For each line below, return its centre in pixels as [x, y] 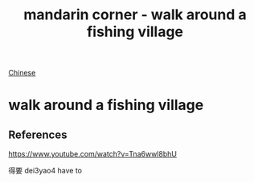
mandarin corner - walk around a [135, 15]
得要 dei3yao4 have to [45, 171]
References [38, 134]
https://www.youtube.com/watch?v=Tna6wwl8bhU [92, 154]
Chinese [22, 73]
